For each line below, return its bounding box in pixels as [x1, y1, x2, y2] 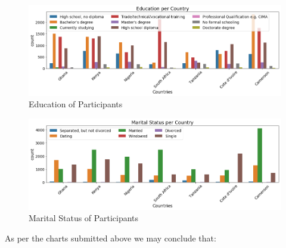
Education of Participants [29, 98, 123, 110]
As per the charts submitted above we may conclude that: [5, 232, 216, 244]
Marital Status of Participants [29, 212, 139, 224]
